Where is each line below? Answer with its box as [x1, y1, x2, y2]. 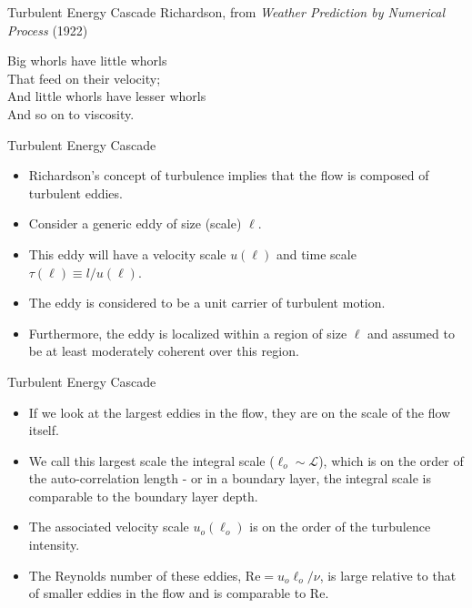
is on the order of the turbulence [249, 517, 431, 536]
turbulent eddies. [28, 183, 123, 202]
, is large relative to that [319, 565, 457, 584]
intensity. [28, 535, 80, 554]
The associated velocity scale [28, 517, 189, 536]
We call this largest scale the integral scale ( [28, 451, 275, 470]
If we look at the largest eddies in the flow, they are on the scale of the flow [28, 402, 451, 421]
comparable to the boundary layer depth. [28, 486, 258, 505]
